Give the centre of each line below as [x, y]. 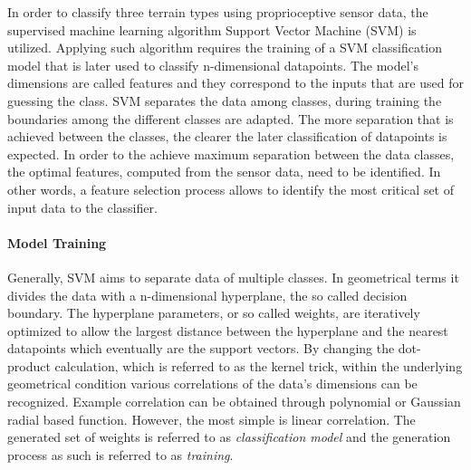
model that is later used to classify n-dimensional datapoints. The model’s [213, 65]
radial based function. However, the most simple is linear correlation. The [211, 419]
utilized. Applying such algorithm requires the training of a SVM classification [225, 48]
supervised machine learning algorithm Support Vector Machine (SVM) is [212, 29]
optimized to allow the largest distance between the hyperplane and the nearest [228, 330]
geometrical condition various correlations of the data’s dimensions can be [212, 384]
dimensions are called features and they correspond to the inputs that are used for [235, 83]
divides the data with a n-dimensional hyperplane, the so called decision [207, 295]
